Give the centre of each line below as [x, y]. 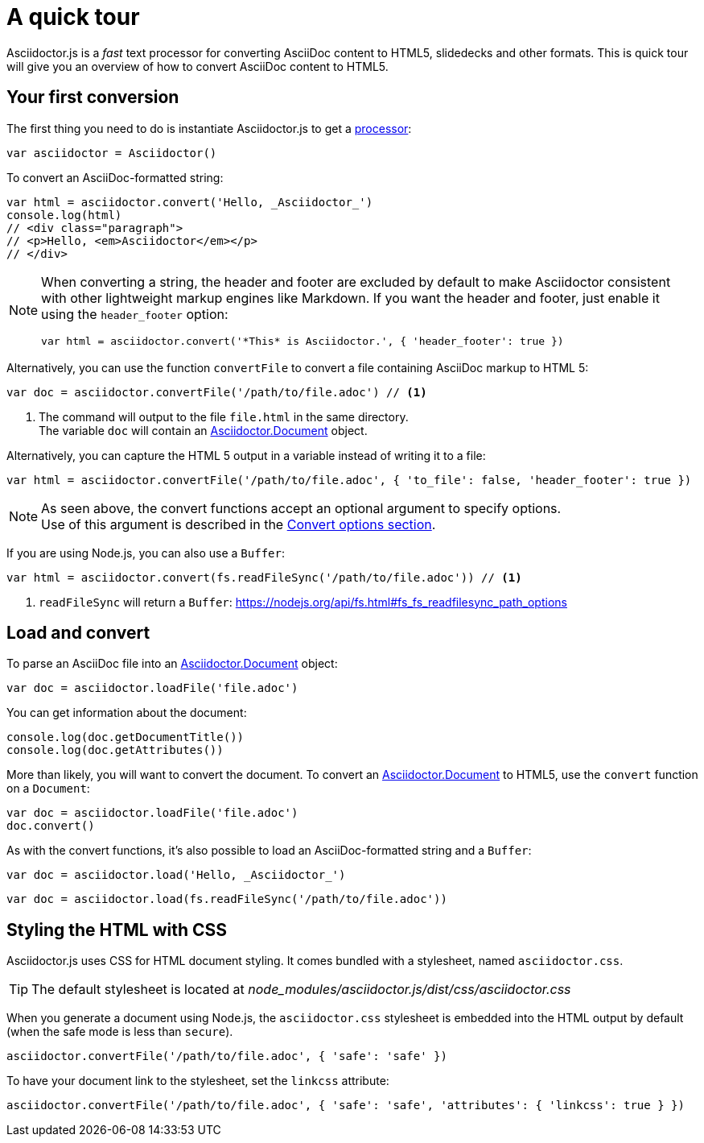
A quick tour [73, 17]
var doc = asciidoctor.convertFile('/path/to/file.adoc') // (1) [217, 392]
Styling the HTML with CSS [117, 930]
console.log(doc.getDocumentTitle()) [126, 737]
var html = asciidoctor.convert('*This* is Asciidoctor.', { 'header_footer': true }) [303, 341]
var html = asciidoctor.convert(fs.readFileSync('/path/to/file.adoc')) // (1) [264, 577]
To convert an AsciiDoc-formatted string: [115, 177]
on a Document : [48, 789]
